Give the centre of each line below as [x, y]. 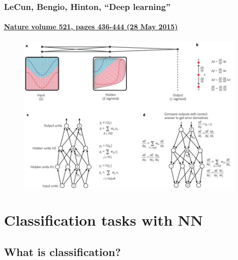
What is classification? [62, 251]
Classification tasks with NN [104, 220]
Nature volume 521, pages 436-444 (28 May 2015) [91, 27]
